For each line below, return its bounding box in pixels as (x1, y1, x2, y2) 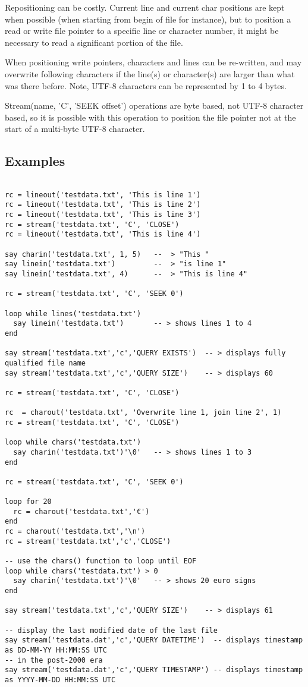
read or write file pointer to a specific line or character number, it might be (5, 24, 279, 37)
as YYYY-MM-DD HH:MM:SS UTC (5, 675, 116, 684)
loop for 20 (5, 497, 52, 506)
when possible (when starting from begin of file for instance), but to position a (5, 12, 291, 25)
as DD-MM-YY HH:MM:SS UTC (5, 645, 107, 654)
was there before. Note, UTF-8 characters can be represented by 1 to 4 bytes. (5, 79, 287, 92)
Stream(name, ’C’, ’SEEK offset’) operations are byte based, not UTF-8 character (5, 99, 304, 112)
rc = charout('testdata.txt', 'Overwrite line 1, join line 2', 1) (5, 408, 282, 417)
